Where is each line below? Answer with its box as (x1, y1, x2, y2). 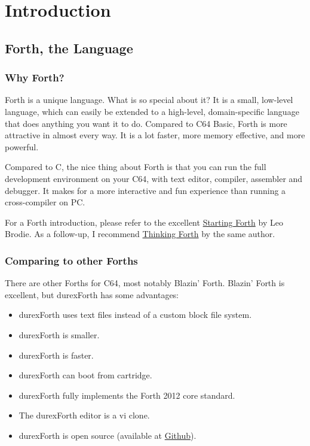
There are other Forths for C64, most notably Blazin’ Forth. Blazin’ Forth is (5, 277, 285, 289)
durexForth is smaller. (19, 328, 100, 341)
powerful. (5, 140, 39, 153)
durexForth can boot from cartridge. (19, 369, 152, 381)
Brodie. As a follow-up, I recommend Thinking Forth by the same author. (5, 227, 275, 240)
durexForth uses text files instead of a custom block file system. (19, 308, 252, 321)
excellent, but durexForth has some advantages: (5, 288, 179, 301)
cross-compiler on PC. (5, 196, 85, 208)
